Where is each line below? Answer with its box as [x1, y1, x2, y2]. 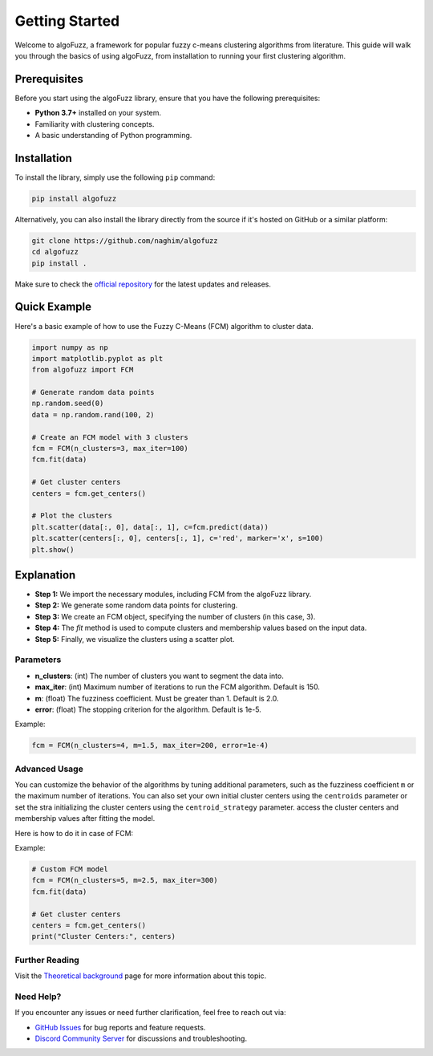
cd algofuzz [31, 247, 79, 257]
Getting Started [14, 12, 120, 30]
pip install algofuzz [31, 193, 117, 203]
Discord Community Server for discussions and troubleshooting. [34, 1034, 248, 1043]
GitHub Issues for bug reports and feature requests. [34, 1022, 206, 1032]
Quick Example [14, 300, 92, 314]
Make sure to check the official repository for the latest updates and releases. [14, 279, 272, 289]
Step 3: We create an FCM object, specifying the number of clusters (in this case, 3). [34, 611, 316, 621]
